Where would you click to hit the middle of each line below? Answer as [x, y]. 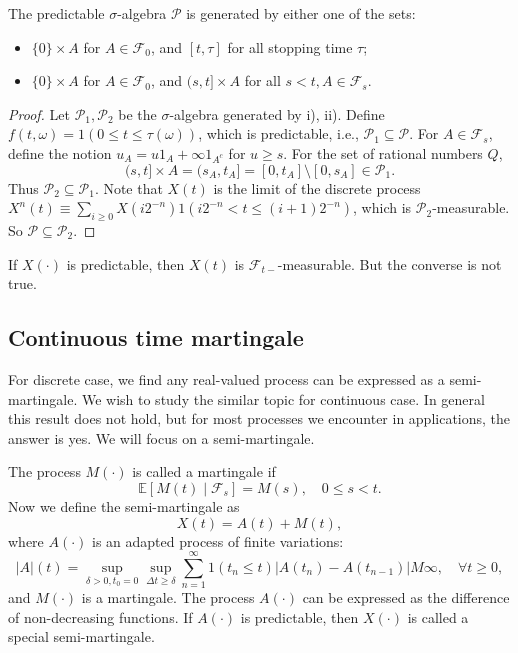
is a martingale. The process [168, 597]
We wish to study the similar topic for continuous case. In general [283, 398]
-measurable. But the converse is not [389, 263]
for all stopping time [290, 46]
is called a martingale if [204, 471]
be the [137, 113]
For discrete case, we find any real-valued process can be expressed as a [226, 378]
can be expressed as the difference [406, 597]
